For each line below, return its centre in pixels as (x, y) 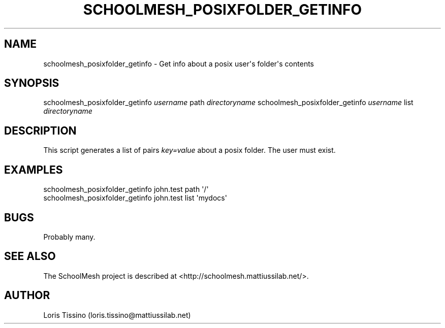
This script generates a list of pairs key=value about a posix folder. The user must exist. (189, 150)
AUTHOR (27, 296)
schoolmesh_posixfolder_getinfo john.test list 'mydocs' (135, 198)
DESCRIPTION (40, 130)
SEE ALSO (30, 256)
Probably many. (69, 237)
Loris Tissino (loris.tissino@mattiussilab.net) (117, 315)
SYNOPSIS (32, 83)
